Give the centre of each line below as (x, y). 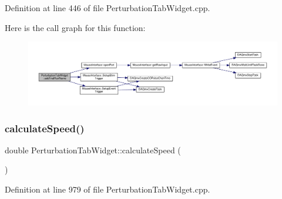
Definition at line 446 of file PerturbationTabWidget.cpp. (108, 8)
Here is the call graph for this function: (75, 27)
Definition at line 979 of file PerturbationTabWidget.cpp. (108, 189)
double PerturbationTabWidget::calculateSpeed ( (93, 150)
